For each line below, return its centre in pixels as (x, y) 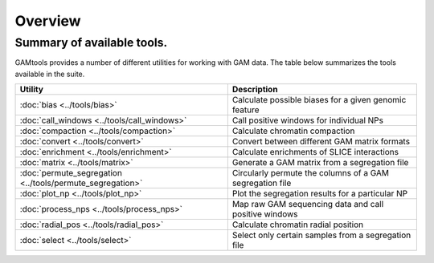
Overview (48, 21)
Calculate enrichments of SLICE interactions (315, 152)
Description (255, 90)
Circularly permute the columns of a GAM (311, 173)
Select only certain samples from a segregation (321, 235)
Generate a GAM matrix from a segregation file (320, 163)
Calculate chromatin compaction (293, 131)
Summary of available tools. (91, 42)
